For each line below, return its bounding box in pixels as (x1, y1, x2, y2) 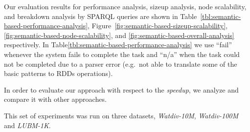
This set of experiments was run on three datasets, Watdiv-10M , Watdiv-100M (4, 110, 239, 120)
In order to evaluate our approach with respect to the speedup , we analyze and (4, 84, 239, 94)
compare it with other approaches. (4, 94, 107, 104)
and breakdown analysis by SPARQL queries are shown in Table (4, 11, 197, 21)
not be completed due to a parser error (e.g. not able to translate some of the (4, 58, 237, 69)
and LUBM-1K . (4, 120, 51, 130)
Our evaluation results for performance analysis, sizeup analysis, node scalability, (4, 1, 247, 11)
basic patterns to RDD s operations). (4, 68, 113, 78)
